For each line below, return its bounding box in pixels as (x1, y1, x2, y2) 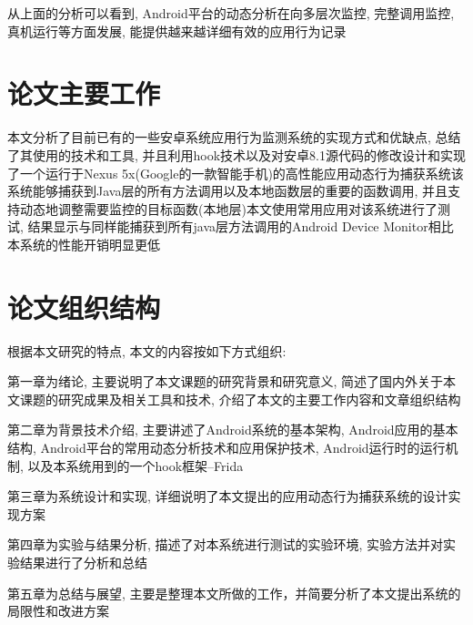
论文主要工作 (7, 75, 161, 112)
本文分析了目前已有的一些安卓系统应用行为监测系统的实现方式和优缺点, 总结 (7, 128, 461, 147)
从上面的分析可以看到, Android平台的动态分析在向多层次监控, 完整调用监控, (7, 4, 455, 22)
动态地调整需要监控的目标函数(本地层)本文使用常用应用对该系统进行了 (19, 199, 438, 218)
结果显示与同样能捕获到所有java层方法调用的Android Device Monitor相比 (27, 217, 454, 236)
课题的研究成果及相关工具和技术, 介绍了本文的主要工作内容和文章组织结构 (19, 389, 461, 408)
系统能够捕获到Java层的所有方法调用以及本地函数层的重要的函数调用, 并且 (7, 181, 448, 200)
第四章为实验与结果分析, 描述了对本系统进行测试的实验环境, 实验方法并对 (7, 535, 444, 554)
